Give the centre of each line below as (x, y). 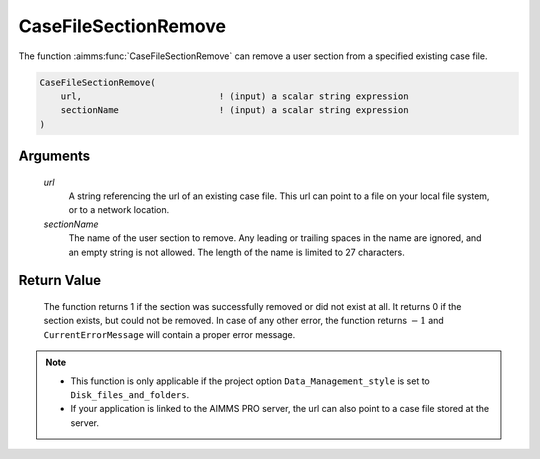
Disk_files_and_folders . (130, 395)
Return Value (60, 280)
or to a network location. (119, 210)
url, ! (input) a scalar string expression (234, 96)
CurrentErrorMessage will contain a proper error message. (169, 334)
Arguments (54, 156)
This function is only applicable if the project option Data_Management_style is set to (250, 381)
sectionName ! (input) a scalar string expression (234, 110)
